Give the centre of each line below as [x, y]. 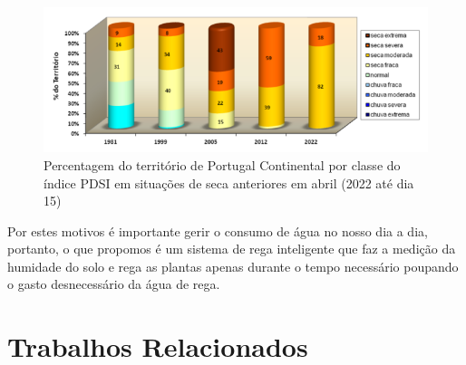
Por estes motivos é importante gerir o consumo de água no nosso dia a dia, [218, 231]
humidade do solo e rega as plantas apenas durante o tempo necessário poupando [233, 266]
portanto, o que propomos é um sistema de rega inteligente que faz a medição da [232, 249]
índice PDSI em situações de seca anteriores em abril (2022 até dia [229, 182]
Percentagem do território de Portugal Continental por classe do [222, 164]
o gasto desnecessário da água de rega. [114, 284]
